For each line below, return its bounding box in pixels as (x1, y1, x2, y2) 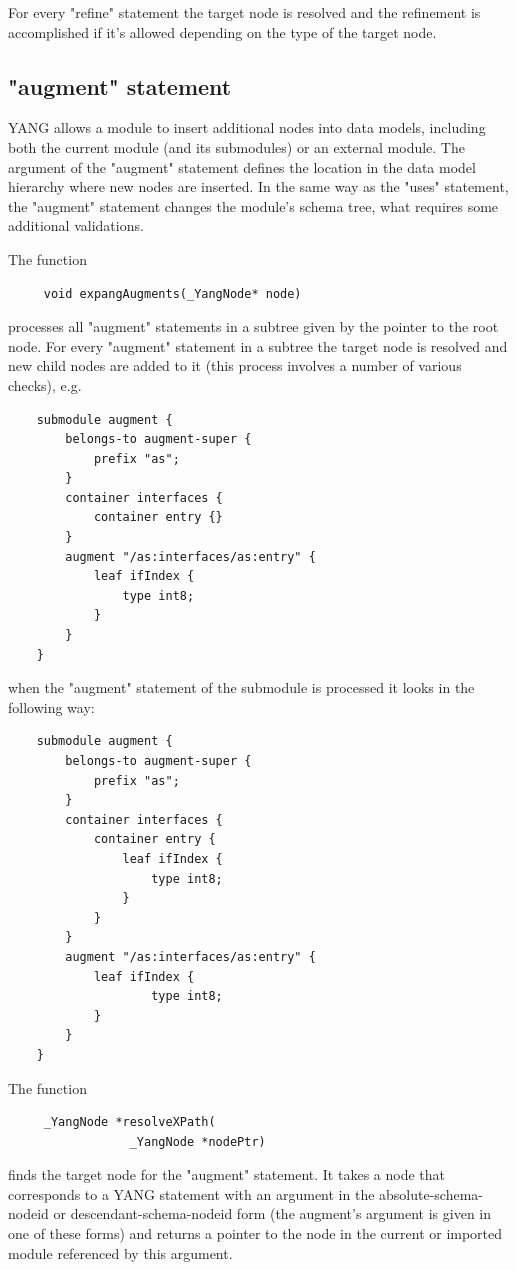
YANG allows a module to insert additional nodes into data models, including (8, 117, 486, 138)
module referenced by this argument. (8, 1242, 233, 1263)
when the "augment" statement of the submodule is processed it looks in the (8, 677, 475, 698)
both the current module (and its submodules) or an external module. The (8, 136, 465, 157)
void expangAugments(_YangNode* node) (43, 286, 302, 301)
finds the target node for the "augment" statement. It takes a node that (8, 1164, 445, 1185)
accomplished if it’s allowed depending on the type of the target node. (8, 21, 437, 42)
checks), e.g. (8, 374, 82, 395)
